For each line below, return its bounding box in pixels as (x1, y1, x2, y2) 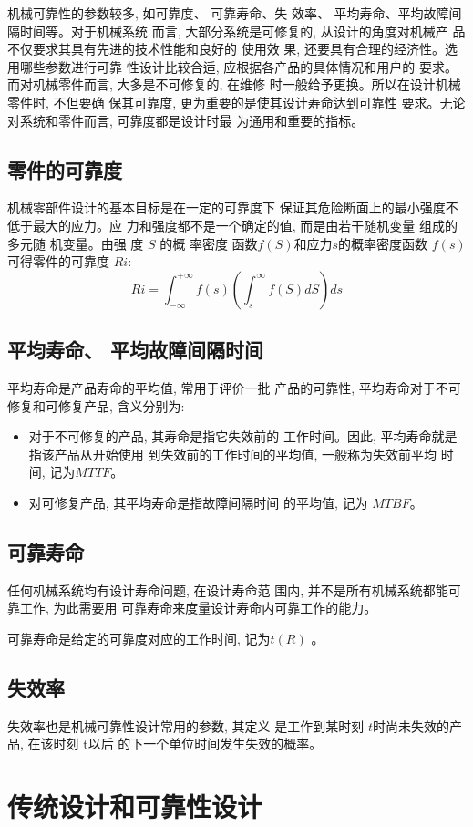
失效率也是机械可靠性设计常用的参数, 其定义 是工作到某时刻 (7, 716, 365, 735)
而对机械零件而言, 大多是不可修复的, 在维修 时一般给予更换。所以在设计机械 (7, 75, 461, 94)
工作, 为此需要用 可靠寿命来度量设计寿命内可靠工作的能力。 (19, 598, 377, 617)
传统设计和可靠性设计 (7, 788, 263, 825)
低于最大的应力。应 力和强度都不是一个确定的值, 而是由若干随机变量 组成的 (7, 215, 458, 234)
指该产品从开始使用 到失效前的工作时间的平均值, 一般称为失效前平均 (28, 444, 437, 463)
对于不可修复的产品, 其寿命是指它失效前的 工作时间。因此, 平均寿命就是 (28, 427, 458, 446)
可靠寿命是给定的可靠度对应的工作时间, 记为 (7, 628, 271, 647)
